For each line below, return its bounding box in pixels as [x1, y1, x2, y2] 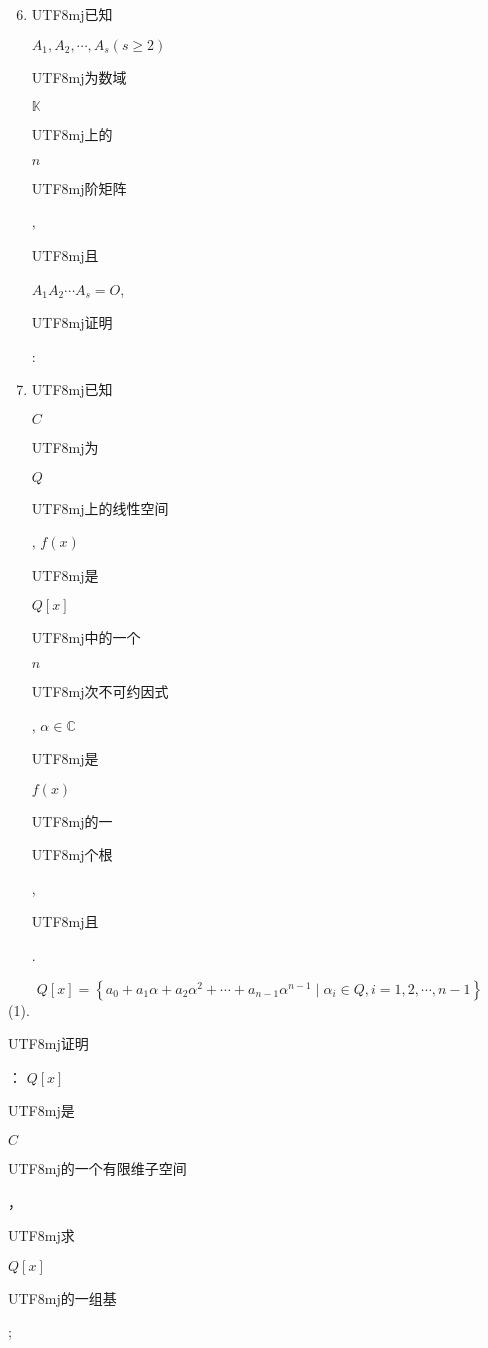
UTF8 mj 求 [8, 1225, 75, 1246]
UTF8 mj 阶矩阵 [31, 177, 127, 198]
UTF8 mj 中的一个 [31, 627, 141, 648]
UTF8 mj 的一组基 [8, 1287, 117, 1308]
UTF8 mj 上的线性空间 [31, 497, 169, 518]
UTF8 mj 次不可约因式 [31, 680, 169, 701]
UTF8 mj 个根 [31, 844, 113, 865]
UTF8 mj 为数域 [31, 66, 127, 87]
